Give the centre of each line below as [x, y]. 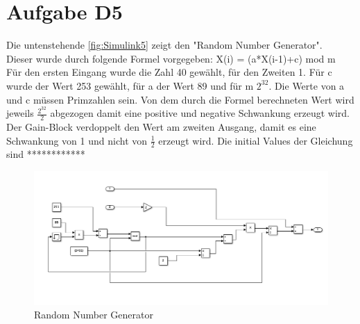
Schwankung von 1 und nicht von [77, 140]
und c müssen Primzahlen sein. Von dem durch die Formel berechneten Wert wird [180, 99]
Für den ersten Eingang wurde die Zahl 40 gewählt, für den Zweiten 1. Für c [169, 72]
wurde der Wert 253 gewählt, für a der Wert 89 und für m [130, 85]
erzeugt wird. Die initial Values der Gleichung [256, 140]
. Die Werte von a [307, 85]
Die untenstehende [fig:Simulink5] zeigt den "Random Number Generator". [164, 45]
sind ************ [46, 154]
